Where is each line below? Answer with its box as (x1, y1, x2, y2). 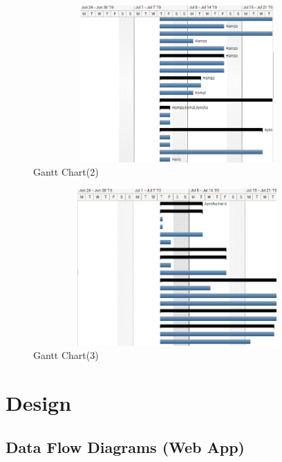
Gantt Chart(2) (33, 165, 99, 179)
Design (6, 389, 72, 417)
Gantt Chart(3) (33, 348, 99, 362)
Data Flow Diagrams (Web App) (6, 436, 245, 457)
